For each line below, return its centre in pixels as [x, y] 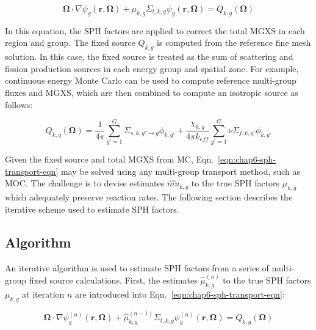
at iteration [43, 294]
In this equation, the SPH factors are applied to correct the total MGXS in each [155, 30]
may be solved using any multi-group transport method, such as [181, 171]
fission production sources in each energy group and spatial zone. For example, [152, 68]
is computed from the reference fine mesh [234, 42]
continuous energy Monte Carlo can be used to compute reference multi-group [151, 80]
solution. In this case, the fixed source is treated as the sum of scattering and [149, 57]
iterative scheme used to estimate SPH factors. [92, 209]
